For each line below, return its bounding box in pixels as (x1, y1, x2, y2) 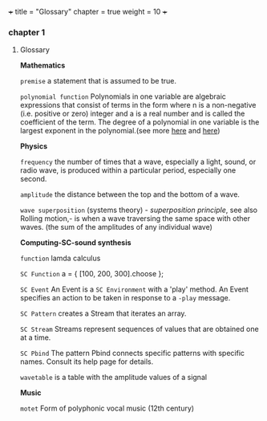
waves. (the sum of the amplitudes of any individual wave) (19, 223, 212, 232)
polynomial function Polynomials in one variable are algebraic (19, 92, 227, 101)
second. (19, 174, 47, 184)
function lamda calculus (19, 253, 101, 264)
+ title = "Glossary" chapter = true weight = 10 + (8, 7, 168, 16)
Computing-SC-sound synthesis (19, 238, 131, 247)
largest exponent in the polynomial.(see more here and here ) (19, 126, 220, 136)
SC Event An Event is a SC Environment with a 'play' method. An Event (19, 284, 249, 294)
